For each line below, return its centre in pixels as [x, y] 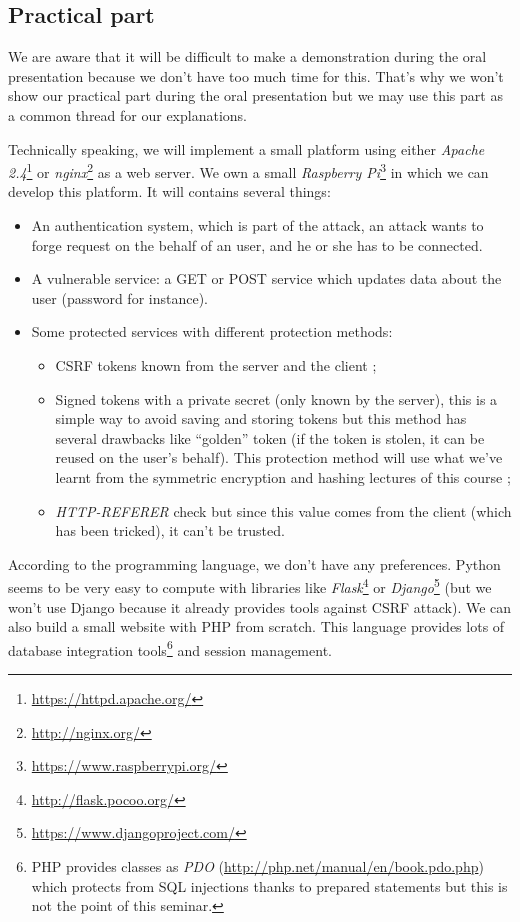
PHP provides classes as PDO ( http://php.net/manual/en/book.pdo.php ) [257, 865]
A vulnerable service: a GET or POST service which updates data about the [266, 278]
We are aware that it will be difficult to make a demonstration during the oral [247, 56]
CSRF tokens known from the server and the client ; [216, 364]
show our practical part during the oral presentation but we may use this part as [255, 95]
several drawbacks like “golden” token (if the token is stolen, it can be [270, 437]
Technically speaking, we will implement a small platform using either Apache [246, 148]
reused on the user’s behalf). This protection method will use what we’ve [279, 457]
